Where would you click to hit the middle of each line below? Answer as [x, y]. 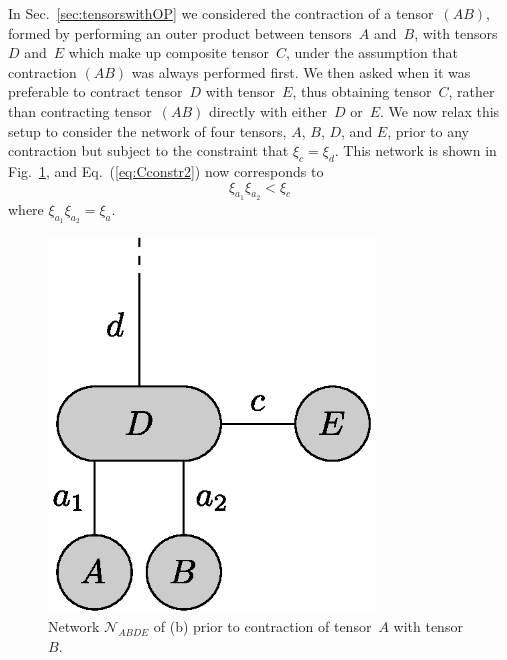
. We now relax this [439, 110]
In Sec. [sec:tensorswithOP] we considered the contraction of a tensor [221, 13]
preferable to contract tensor [95, 91]
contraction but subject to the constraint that [148, 150]
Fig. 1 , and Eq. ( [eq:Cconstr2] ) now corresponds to [166, 170]
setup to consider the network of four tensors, [147, 130]
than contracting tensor [80, 110]
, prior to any [428, 130]
